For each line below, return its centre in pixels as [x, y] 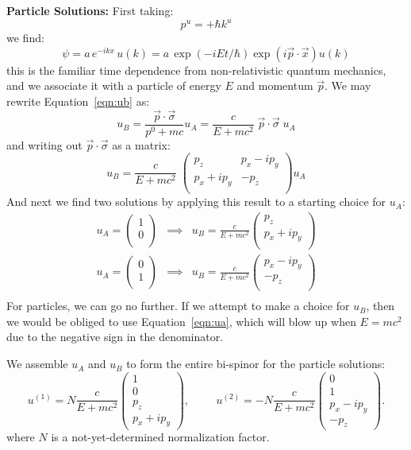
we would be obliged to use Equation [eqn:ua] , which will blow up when [181, 321]
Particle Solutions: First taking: [90, 10]
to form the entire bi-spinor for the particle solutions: [256, 364]
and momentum [275, 85]
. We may [348, 85]
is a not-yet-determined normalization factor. [160, 437]
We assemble [37, 364]
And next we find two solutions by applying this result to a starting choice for [196, 202]
